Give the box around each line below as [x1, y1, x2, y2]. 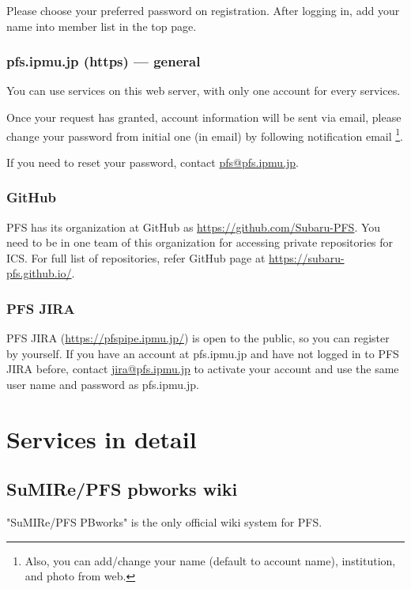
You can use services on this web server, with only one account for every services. [6, 82, 401, 99]
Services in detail [6, 422, 197, 455]
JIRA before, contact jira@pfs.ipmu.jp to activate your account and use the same [6, 361, 399, 377]
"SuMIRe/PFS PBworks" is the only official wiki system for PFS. [6, 514, 322, 530]
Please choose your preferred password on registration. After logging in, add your [6, 2, 400, 18]
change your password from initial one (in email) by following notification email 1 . [6, 125, 403, 144]
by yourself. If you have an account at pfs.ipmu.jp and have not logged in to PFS [6, 345, 399, 361]
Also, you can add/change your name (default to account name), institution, [25, 552, 396, 568]
